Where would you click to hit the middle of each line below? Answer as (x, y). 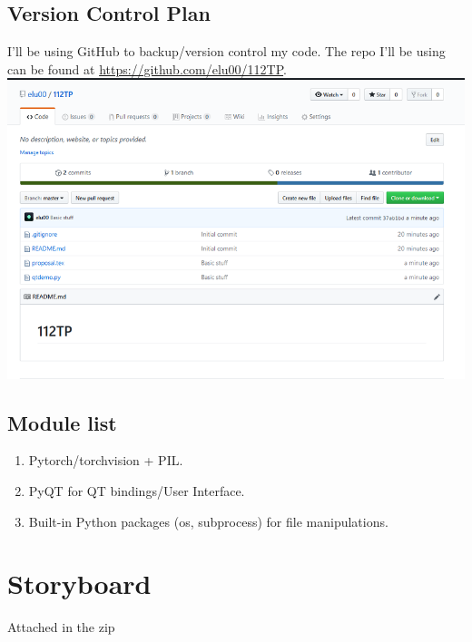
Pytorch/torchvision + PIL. (106, 460)
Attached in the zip (61, 627)
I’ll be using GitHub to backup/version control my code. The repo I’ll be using (226, 51)
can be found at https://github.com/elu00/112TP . (147, 68)
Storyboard (79, 584)
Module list (62, 422)
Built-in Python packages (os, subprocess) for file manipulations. (208, 521)
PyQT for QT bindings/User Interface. (137, 490)
